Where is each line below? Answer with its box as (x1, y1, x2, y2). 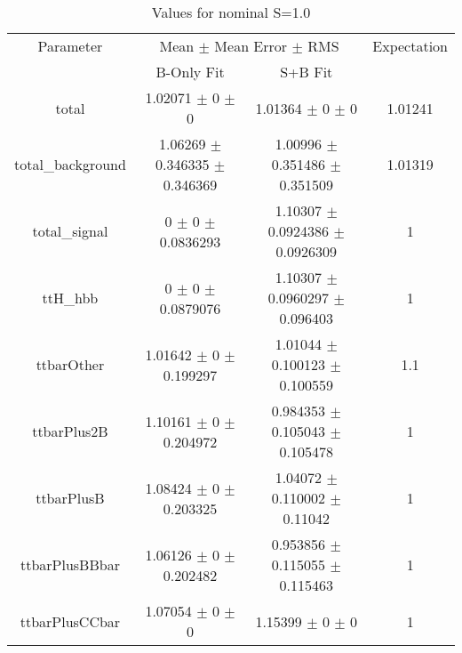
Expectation (372, 36, 448, 56)
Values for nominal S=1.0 (151, 2, 311, 22)
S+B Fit (280, 61, 333, 82)
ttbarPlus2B (32, 421, 108, 441)
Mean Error (214, 36, 288, 56)
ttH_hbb (42, 287, 99, 308)
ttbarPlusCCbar (20, 610, 121, 632)
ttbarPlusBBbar (20, 554, 120, 575)
